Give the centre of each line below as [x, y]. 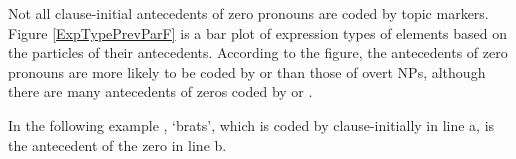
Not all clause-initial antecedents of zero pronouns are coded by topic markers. [248, 13]
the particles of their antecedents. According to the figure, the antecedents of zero [258, 52]
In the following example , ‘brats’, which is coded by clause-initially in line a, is [251, 124]
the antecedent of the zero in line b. [117, 144]
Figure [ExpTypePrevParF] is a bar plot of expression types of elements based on [258, 32]
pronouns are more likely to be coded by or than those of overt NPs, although [247, 71]
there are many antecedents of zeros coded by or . [160, 91]
